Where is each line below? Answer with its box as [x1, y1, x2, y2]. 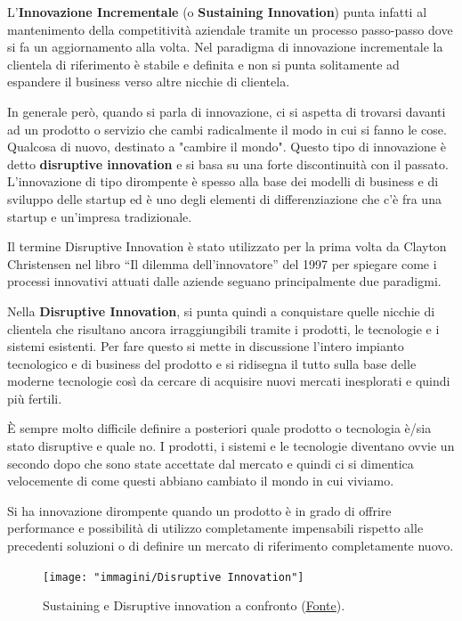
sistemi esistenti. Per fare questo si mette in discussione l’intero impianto [7, 337, 404, 355]
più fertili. [7, 388, 62, 407]
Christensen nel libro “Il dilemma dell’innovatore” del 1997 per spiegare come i [7, 254, 437, 273]
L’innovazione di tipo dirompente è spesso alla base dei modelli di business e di [7, 172, 439, 191]
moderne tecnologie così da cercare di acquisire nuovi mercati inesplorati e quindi [7, 372, 450, 390]
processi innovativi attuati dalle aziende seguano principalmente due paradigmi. [7, 272, 442, 290]
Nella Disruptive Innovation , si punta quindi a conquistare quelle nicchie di [7, 301, 435, 320]
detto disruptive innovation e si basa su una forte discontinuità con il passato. [7, 154, 449, 173]
